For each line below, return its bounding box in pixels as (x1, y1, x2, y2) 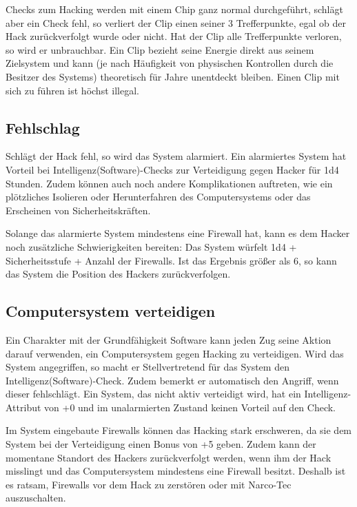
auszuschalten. (6, 490, 66, 505)
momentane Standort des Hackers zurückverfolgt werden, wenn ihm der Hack (6, 450, 331, 464)
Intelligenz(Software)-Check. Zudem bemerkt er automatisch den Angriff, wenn (6, 373, 339, 387)
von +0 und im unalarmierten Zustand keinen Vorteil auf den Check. (44, 400, 336, 414)
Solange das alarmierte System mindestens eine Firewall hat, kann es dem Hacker (6, 226, 350, 240)
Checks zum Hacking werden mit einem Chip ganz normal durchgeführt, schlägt (6, 2, 343, 16)
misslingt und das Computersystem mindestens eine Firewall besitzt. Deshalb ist (6, 464, 346, 478)
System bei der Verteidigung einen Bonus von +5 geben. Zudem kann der (6, 437, 316, 451)
